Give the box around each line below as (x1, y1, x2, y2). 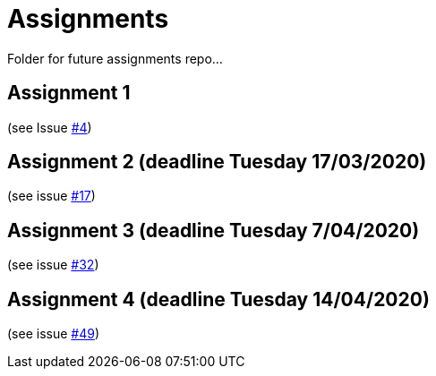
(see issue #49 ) (7, 326, 100, 342)
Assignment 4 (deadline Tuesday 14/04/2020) (7, 287, 430, 311)
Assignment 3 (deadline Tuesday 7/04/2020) (7, 218, 420, 242)
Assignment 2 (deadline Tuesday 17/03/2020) (7, 150, 427, 174)
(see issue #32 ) (7, 257, 99, 273)
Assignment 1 (7, 81, 131, 105)
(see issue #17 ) (7, 188, 96, 204)
